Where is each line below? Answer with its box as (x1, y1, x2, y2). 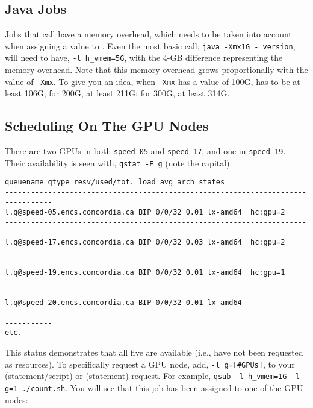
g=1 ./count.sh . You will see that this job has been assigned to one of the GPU (5, 381, 303, 394)
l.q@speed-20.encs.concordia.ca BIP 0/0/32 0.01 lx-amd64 (5, 298, 242, 307)
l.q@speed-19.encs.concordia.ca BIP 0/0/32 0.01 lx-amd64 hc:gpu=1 (5, 268, 285, 277)
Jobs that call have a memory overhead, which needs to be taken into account (5, 28, 292, 40)
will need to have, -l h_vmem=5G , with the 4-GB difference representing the (5, 51, 283, 64)
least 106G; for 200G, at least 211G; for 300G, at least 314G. (5, 87, 230, 99)
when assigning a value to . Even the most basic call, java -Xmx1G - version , (5, 39, 296, 52)
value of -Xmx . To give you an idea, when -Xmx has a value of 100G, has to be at (5, 75, 300, 87)
